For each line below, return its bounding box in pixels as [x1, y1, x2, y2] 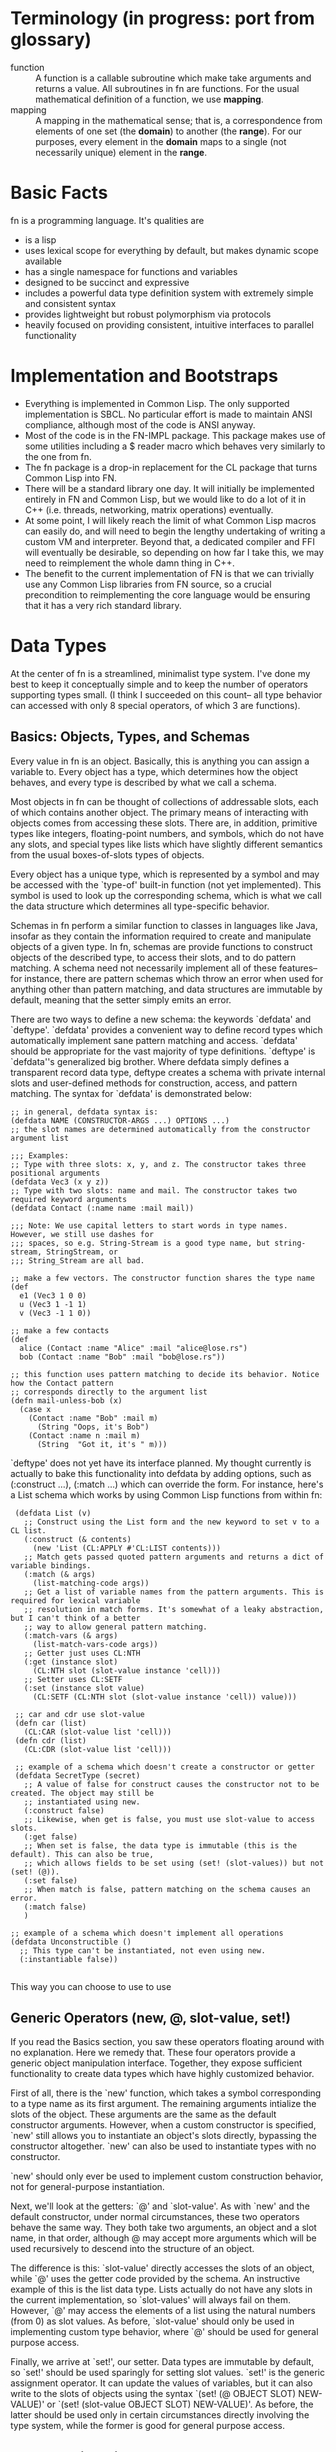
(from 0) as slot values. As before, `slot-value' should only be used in [10, 2315, 295, 2327]
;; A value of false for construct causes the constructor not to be [23, 1779, 320, 1789]
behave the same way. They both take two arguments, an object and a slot [10, 2222, 317, 2234]
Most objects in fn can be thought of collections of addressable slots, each [10, 795, 319, 807]
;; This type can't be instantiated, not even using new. [19, 1945, 267, 1956]
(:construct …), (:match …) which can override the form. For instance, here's [10, 1478, 324, 1490]
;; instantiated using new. [23, 1797, 141, 1807]
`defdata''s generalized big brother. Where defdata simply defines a [10, 1055, 290, 1067]
